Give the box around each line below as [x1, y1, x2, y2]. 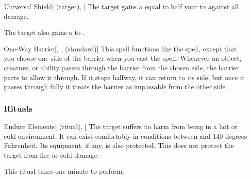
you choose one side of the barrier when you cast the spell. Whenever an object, [4, 53, 242, 63]
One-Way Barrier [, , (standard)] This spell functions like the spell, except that [4, 43, 237, 53]
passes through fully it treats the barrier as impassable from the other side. [4, 81, 228, 92]
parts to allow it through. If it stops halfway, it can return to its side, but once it [4, 72, 245, 82]
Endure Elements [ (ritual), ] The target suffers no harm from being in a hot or [4, 121, 237, 131]
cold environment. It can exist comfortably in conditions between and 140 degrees [4, 130, 247, 141]
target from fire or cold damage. [4, 149, 99, 160]
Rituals [4, 102, 33, 114]
